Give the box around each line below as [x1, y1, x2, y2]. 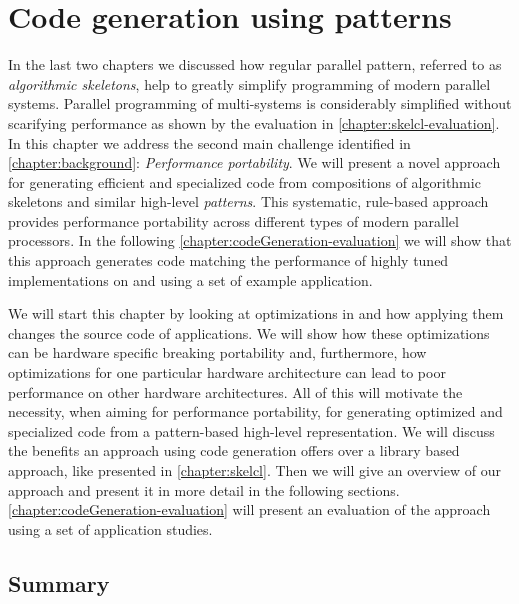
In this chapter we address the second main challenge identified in [8, 132, 411, 153]
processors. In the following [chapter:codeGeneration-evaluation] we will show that [8, 230, 512, 251]
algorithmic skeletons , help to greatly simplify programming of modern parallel [8, 73, 491, 94]
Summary [8, 567, 110, 598]
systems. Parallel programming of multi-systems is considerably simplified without [8, 93, 512, 114]
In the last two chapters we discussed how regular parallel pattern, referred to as [8, 54, 502, 75]
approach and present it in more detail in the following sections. [8, 479, 400, 500]
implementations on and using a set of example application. [8, 269, 373, 290]
